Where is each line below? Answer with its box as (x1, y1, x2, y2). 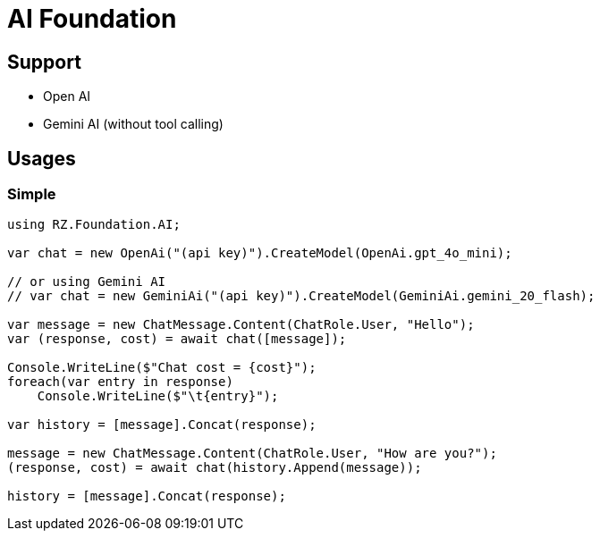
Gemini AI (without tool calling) (43, 116, 224, 132)
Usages (7, 147, 76, 170)
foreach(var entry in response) (7, 374, 233, 390)
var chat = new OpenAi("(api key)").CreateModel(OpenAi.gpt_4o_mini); (7, 246, 512, 261)
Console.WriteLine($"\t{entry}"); (37, 389, 279, 404)
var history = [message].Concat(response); (7, 417, 317, 433)
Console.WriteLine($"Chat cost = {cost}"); (7, 360, 317, 375)
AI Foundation (7, 4, 177, 34)
